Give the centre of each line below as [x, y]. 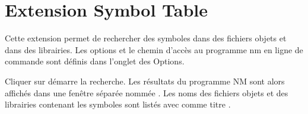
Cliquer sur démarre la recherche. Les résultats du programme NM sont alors [145, 81]
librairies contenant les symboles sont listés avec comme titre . [118, 104]
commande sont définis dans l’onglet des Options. [95, 61]
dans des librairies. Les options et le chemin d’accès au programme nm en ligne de [154, 49]
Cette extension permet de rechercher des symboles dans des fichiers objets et [146, 38]
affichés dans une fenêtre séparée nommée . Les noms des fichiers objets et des [147, 92]
